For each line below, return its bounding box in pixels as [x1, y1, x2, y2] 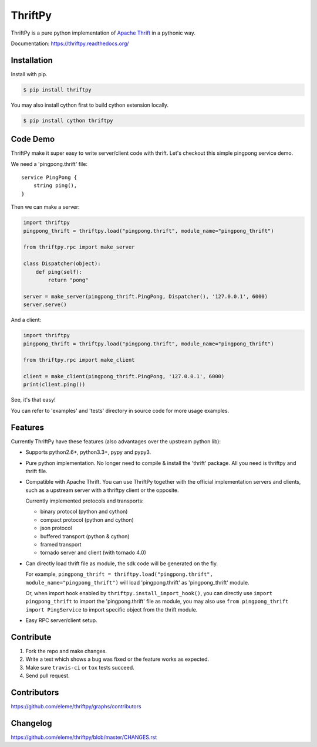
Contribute [11, 632, 52, 642]
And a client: [11, 317, 42, 324]
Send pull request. [25, 672, 70, 680]
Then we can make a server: [11, 203, 80, 210]
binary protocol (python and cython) [40, 508, 128, 515]
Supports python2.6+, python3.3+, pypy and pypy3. [25, 449, 151, 456]
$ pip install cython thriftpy [23, 117, 114, 124]
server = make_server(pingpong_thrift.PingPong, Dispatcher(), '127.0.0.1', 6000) [23, 293, 268, 300]
